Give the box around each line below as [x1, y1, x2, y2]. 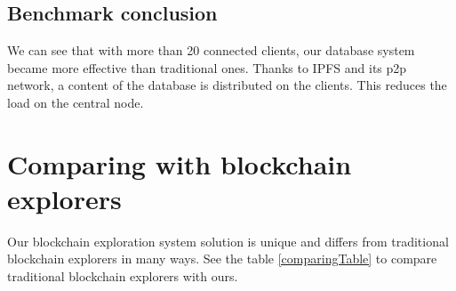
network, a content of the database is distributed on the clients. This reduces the [7, 76, 447, 94]
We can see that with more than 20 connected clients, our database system [7, 41, 415, 60]
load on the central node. [7, 93, 144, 111]
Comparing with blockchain [7, 145, 352, 182]
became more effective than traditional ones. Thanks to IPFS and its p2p [7, 58, 407, 77]
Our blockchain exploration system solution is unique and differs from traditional [7, 231, 449, 250]
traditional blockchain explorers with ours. [7, 267, 238, 286]
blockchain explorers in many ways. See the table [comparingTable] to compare [7, 249, 437, 268]
